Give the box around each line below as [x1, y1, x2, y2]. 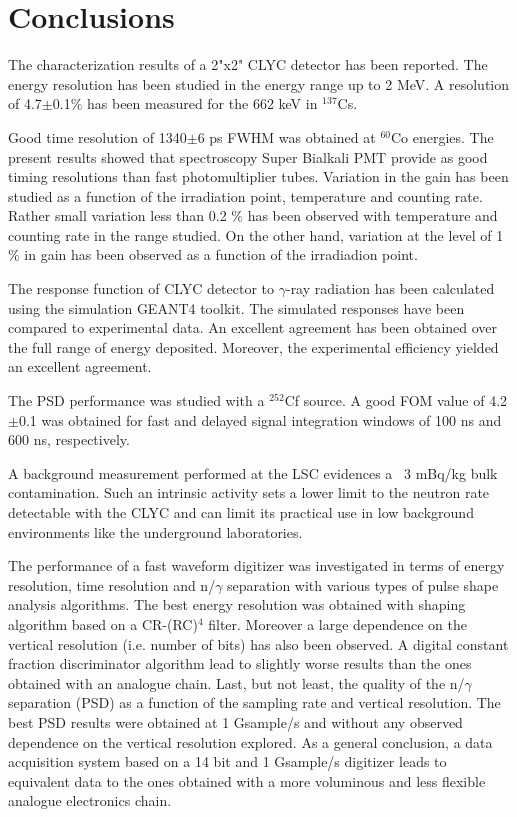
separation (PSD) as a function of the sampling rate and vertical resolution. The [8, 692, 501, 713]
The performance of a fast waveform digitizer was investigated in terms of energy [8, 555, 505, 576]
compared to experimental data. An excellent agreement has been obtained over [8, 317, 498, 338]
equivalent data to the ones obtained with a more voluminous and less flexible [8, 770, 486, 791]
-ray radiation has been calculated [285, 278, 495, 299]
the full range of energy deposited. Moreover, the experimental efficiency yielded [8, 336, 499, 357]
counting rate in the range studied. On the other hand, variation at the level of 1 [8, 224, 504, 245]
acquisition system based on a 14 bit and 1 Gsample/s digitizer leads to [8, 751, 447, 772]
